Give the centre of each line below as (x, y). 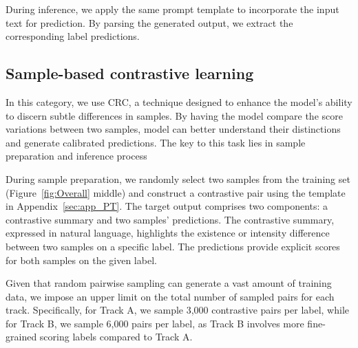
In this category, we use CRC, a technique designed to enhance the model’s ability (179, 101)
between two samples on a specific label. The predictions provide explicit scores (173, 246)
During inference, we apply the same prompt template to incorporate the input (172, 9)
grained (21, 337)
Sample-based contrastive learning (130, 73)
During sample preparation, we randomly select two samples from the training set (178, 178)
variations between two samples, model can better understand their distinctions (173, 129)
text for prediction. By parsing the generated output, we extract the (149, 22)
